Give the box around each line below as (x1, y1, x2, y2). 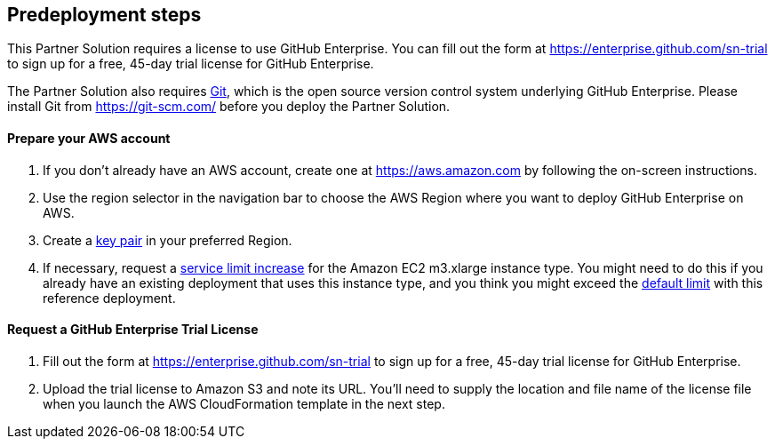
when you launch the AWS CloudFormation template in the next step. (43, 395, 445, 411)
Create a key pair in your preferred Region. (43, 232, 292, 248)
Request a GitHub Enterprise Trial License (7, 322, 259, 338)
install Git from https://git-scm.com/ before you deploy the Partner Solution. (7, 99, 451, 115)
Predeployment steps (7, 4, 202, 26)
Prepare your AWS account (7, 131, 171, 147)
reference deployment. (43, 290, 176, 306)
